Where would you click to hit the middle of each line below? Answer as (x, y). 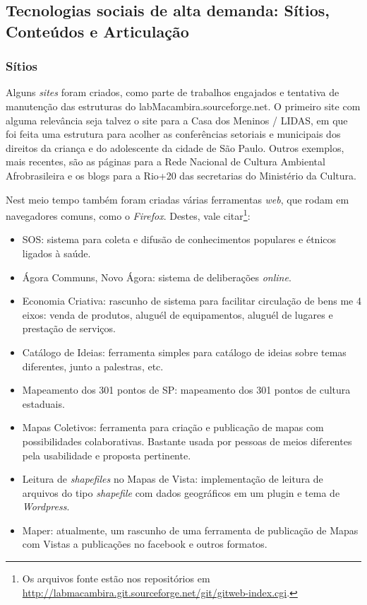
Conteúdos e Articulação (97, 31)
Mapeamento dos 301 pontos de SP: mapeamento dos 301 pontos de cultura (186, 390)
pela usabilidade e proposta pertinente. (107, 455)
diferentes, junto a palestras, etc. (93, 366)
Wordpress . (46, 506)
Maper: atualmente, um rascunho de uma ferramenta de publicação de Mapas (190, 530)
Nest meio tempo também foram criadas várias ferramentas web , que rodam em (178, 199)
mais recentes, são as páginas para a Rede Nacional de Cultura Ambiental (166, 161)
